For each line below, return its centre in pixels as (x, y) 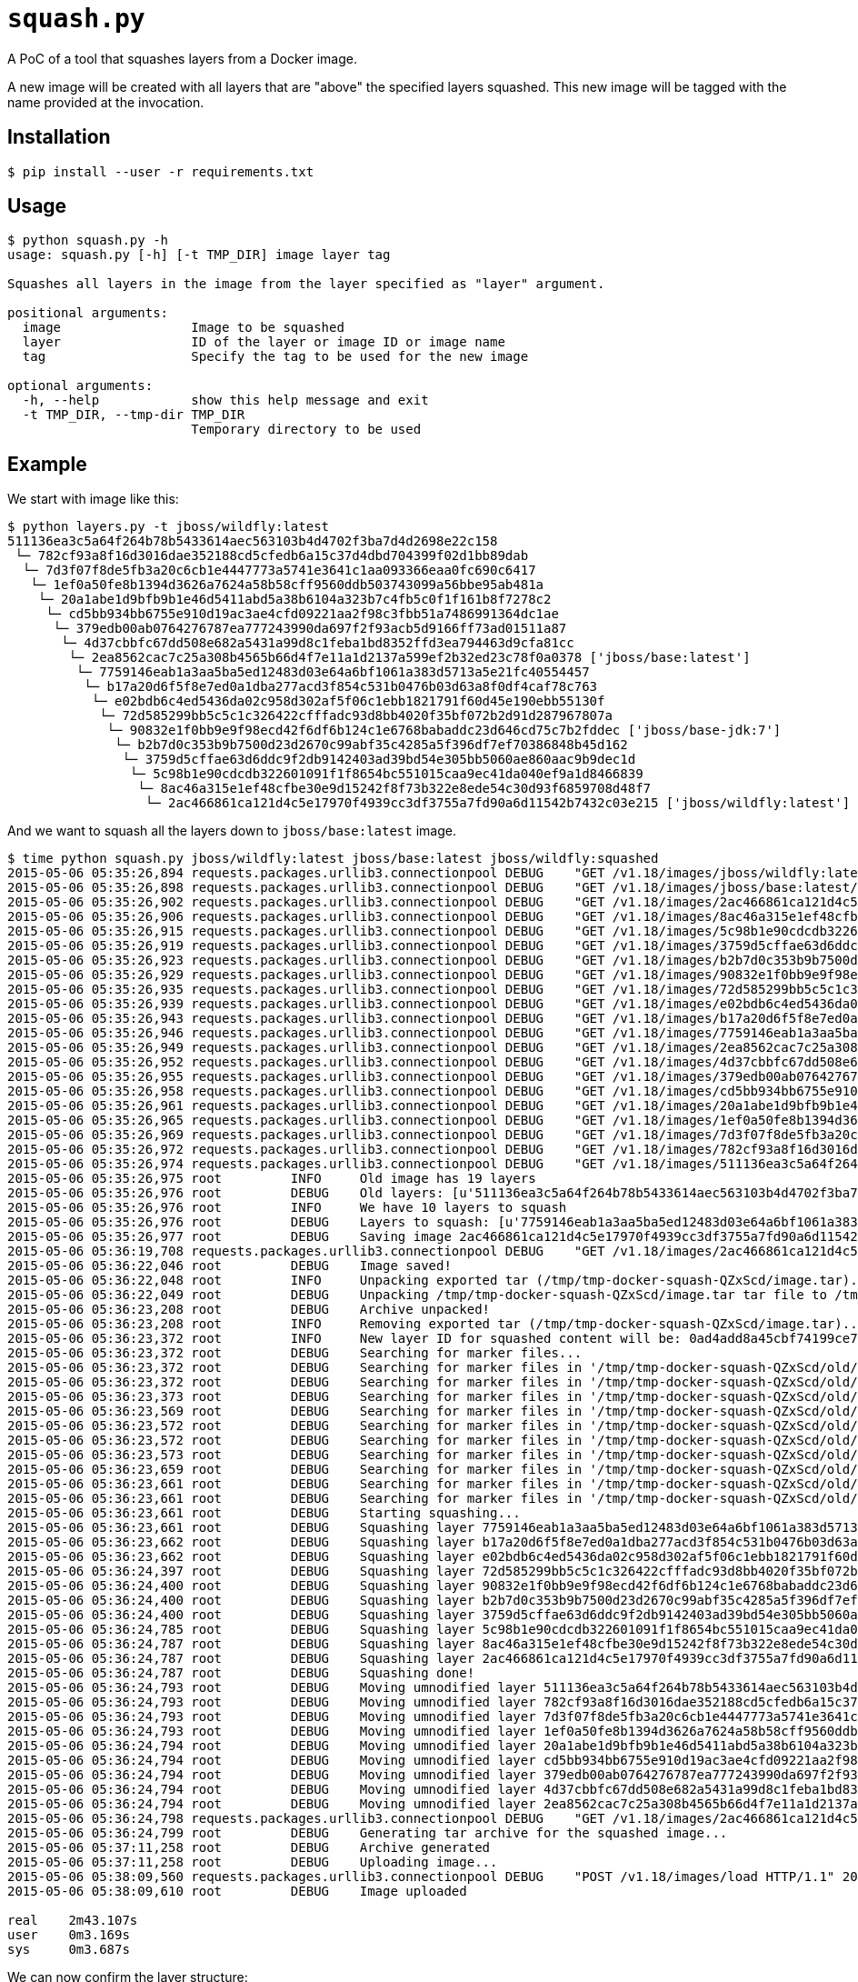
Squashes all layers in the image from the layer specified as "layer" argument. (306, 284)
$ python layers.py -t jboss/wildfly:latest (169, 527)
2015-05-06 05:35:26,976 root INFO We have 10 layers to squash (287, 1208)
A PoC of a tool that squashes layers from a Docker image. (182, 58)
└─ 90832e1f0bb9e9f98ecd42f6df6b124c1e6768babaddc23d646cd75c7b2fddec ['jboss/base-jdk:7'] (444, 731)
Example (47, 464)
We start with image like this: (93, 499)
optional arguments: (80, 386)
